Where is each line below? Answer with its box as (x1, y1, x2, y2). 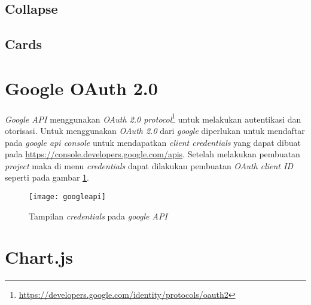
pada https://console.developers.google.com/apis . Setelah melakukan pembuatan (5, 148, 300, 160)
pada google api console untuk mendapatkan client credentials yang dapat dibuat (5, 136, 301, 148)
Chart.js (5, 245, 74, 269)
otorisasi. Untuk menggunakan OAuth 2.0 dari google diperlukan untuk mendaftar (5, 124, 305, 136)
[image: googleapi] (29, 192, 106, 201)
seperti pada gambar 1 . (5, 171, 89, 184)
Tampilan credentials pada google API (29, 209, 167, 222)
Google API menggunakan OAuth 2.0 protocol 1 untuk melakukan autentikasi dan (5, 111, 301, 125)
